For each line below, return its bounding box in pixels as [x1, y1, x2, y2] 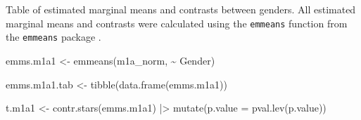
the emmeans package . [6, 29, 101, 44]
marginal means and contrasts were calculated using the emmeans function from [6, 15, 348, 30]
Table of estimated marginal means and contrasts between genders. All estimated [6, 2, 356, 16]
